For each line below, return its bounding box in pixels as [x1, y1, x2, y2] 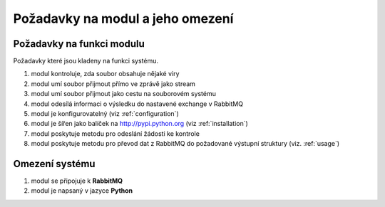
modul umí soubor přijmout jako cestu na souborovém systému [31, 90, 217, 98]
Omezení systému [13, 158, 96, 170]
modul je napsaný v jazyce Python [31, 186, 133, 195]
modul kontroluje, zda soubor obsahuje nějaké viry [31, 70, 180, 78]
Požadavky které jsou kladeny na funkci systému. [13, 57, 158, 65]
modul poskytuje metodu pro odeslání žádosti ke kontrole [31, 129, 200, 138]
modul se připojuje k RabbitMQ [31, 176, 123, 185]
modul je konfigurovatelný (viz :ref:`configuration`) [31, 110, 179, 118]
